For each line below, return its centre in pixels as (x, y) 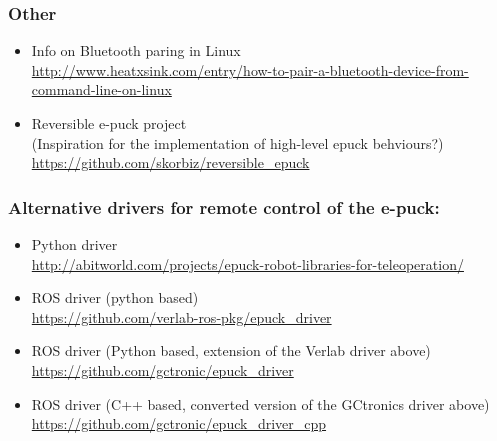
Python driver (74, 244)
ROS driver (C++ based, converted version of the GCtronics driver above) (260, 403)
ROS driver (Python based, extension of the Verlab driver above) (231, 350)
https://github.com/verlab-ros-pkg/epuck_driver (181, 316)
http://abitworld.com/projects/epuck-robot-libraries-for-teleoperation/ (247, 263)
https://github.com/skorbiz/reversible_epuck (170, 162)
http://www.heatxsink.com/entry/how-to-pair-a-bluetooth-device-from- (250, 69)
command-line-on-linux (101, 89)
